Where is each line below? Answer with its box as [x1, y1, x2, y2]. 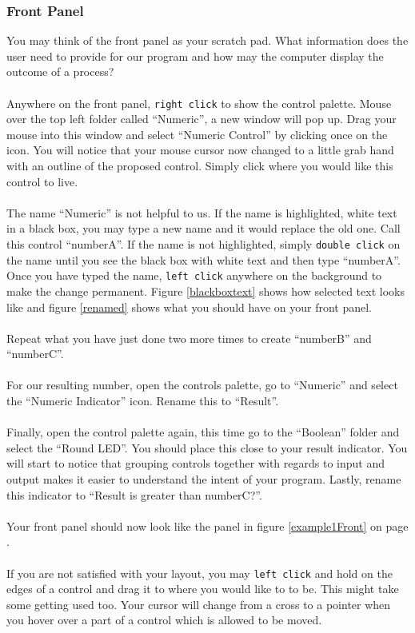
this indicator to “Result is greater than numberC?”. [6, 486, 262, 503]
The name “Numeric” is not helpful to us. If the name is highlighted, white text [6, 204, 397, 221]
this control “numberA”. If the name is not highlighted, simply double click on [6, 236, 401, 252]
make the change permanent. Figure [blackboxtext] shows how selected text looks [6, 282, 405, 299]
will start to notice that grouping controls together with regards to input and [6, 455, 385, 472]
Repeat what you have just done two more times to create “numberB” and [6, 329, 372, 346]
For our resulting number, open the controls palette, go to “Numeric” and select [6, 376, 398, 393]
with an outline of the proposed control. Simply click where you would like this [6, 157, 393, 174]
